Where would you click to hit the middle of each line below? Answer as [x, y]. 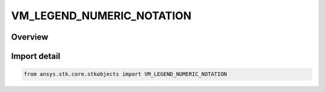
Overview [30, 37]
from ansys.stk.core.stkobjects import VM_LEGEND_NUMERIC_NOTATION [125, 74]
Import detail [36, 56]
